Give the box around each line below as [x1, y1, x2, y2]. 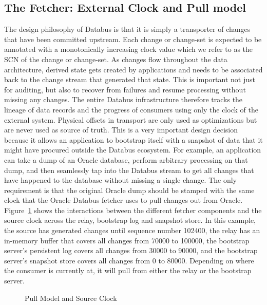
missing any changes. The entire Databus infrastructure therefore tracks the [4, 94, 243, 105]
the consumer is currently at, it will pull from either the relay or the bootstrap [4, 265, 252, 276]
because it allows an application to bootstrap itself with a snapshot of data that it [4, 134, 263, 145]
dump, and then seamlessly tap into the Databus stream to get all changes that [4, 164, 254, 175]
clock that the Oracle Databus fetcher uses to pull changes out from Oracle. [4, 195, 243, 205]
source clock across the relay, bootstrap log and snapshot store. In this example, [4, 215, 256, 225]
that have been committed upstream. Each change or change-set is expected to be [4, 33, 262, 44]
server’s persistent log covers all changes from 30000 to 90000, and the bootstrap [4, 245, 258, 256]
